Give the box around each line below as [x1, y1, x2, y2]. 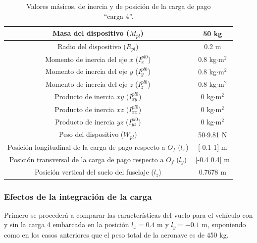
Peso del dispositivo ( [59, 129, 124, 139]
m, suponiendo [202, 219, 246, 230]
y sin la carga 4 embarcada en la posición [4, 219, 129, 230]
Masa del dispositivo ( [52, 28, 130, 38]
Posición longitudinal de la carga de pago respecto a [7, 141, 165, 152]
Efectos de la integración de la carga [4, 190, 152, 202]
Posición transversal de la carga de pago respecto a [9, 154, 164, 164]
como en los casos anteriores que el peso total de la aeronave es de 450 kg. [4, 229, 229, 240]
